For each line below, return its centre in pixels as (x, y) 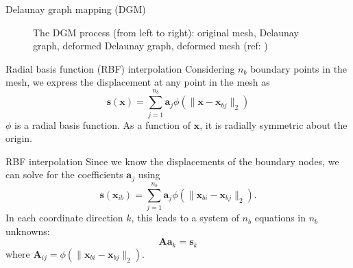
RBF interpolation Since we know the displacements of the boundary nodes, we (172, 161)
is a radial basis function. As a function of (103, 124)
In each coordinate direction (64, 218)
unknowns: (28, 231)
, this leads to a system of (185, 218)
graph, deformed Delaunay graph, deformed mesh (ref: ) (150, 46)
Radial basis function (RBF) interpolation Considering (120, 68)
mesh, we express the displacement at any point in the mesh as (138, 82)
